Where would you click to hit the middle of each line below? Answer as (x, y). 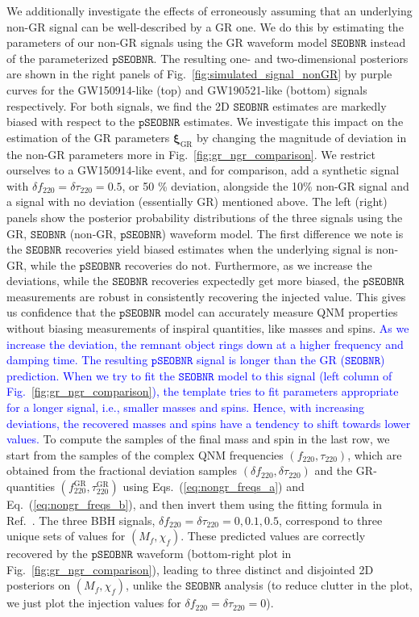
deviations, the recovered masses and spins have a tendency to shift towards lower (209, 423)
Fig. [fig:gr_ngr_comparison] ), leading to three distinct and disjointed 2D (190, 569)
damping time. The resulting (77, 360)
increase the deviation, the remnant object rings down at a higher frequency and (205, 344)
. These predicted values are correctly (273, 536)
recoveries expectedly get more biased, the (255, 281)
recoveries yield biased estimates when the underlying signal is (219, 249)
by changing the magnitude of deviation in (301, 137)
